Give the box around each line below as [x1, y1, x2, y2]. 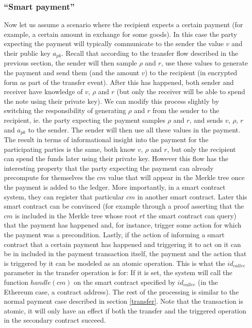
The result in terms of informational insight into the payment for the [4, 134, 208, 145]
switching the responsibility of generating [4, 105, 126, 115]
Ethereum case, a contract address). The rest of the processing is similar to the [4, 286, 239, 296]
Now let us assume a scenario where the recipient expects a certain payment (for [4, 19, 243, 30]
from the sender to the [152, 105, 220, 115]
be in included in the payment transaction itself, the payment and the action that [4, 248, 247, 259]
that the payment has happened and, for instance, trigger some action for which [4, 220, 242, 230]
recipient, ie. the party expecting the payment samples [4, 115, 166, 125]
